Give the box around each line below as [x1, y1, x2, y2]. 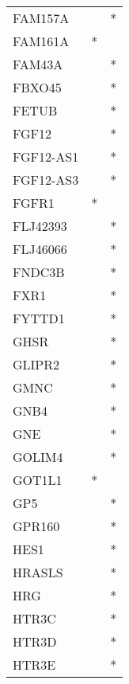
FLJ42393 [13, 217, 67, 235]
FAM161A [13, 32, 70, 50]
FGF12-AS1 [13, 147, 79, 166]
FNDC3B [13, 263, 65, 281]
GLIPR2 [13, 355, 60, 373]
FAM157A [13, 9, 70, 27]
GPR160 [13, 517, 60, 535]
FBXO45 [13, 78, 62, 96]
